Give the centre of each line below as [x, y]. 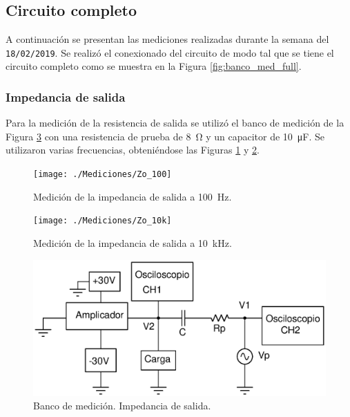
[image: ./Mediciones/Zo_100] [103, 175]
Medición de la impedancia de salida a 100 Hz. [133, 196]
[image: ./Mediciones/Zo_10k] [103, 221]
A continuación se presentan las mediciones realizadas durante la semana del [167, 39]
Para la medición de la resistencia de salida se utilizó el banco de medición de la [175, 123]
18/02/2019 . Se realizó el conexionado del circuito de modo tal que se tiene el [170, 52]
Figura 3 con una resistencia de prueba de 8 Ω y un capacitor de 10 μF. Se [165, 136]
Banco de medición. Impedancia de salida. [122, 406]
